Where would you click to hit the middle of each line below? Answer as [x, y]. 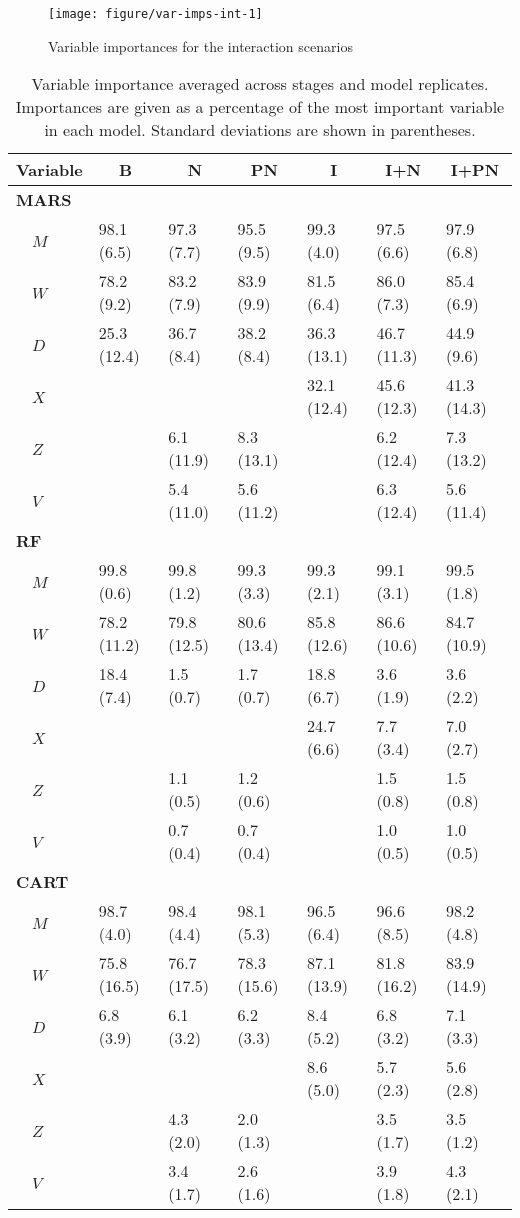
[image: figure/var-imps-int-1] [155, 14]
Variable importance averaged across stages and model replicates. [260, 84]
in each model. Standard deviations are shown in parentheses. [260, 130]
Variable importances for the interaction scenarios [200, 45]
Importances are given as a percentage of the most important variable [260, 107]
